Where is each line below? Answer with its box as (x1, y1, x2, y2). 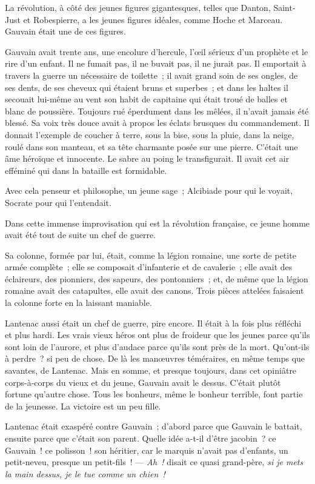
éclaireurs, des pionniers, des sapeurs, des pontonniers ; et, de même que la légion (5, 272, 308, 285)
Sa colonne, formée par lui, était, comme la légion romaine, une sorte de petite (5, 248, 296, 261)
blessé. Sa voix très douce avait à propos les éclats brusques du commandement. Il (5, 116, 310, 129)
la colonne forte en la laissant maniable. (5, 296, 152, 309)
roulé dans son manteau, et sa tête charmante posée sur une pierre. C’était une (5, 140, 298, 153)
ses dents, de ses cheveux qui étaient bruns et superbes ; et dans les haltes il (5, 81, 288, 93)
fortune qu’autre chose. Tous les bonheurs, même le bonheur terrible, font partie (5, 388, 303, 400)
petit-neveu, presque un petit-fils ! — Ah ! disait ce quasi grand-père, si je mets (5, 456, 303, 468)
